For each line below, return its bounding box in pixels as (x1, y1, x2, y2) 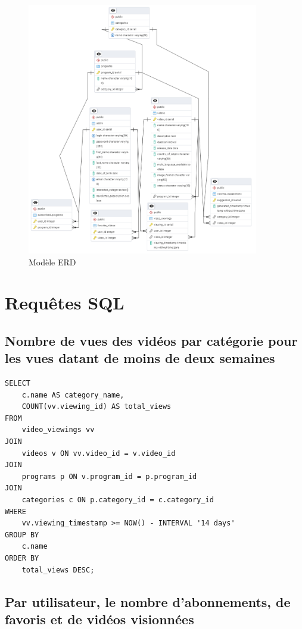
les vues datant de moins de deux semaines (5, 349, 275, 367)
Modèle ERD (29, 255, 76, 268)
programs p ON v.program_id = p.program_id (21, 472, 197, 481)
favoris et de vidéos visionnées (5, 609, 194, 628)
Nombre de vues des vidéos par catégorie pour (5, 331, 298, 349)
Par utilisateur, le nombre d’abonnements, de (5, 592, 291, 611)
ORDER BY (5, 553, 39, 562)
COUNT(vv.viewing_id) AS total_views (21, 402, 172, 411)
